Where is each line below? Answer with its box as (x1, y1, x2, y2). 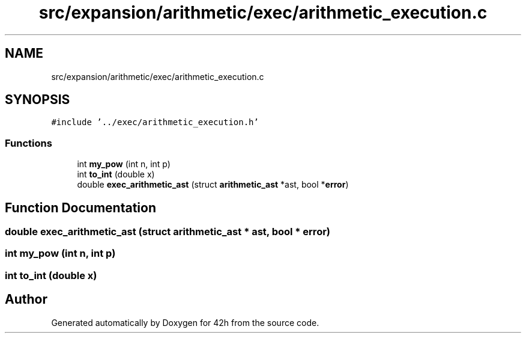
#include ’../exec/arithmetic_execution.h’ (51, 117, 259, 128)
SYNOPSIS (5, 92, 70, 108)
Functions (5, 137, 52, 149)
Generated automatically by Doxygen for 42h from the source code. (51, 317, 319, 328)
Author (5, 292, 47, 307)
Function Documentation (5, 200, 156, 215)
